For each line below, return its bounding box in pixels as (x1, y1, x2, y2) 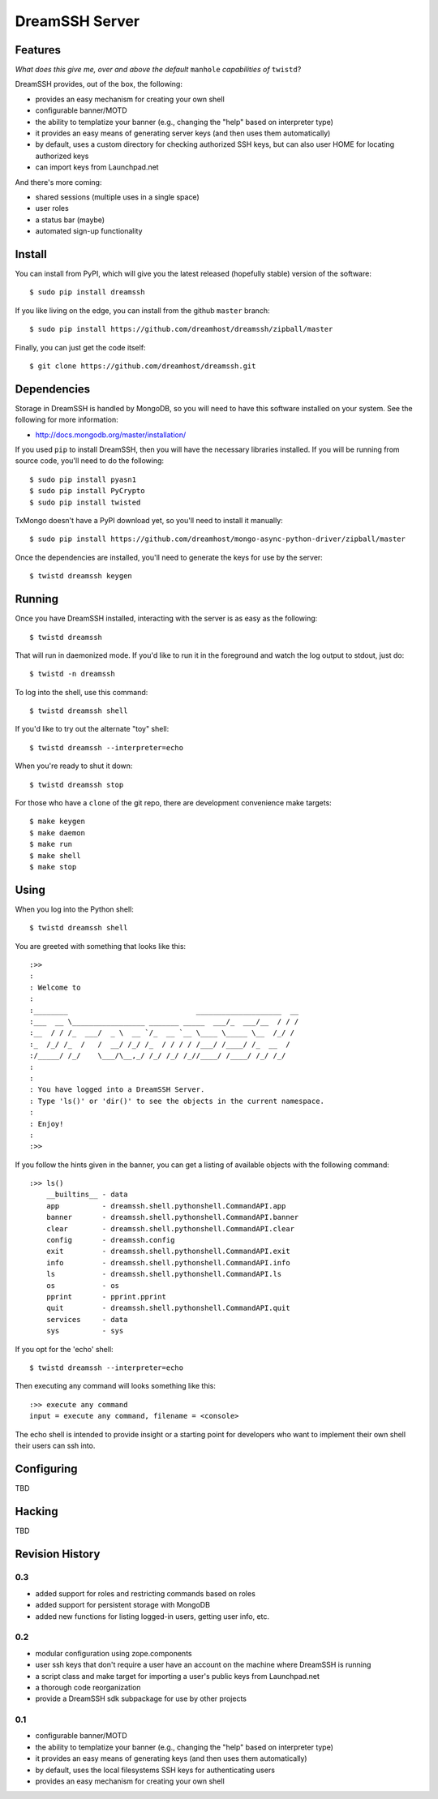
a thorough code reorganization (35, 1682, 141, 1692)
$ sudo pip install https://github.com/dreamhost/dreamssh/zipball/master (29, 324, 333, 334)
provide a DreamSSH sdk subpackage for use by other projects (35, 1694, 247, 1703)
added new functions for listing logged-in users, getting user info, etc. (35, 1611, 270, 1621)
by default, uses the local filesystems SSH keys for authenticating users (35, 1765, 276, 1775)
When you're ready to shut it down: (15, 761, 133, 771)
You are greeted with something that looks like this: (15, 941, 187, 951)
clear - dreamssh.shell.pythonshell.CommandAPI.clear (45, 1224, 295, 1233)
